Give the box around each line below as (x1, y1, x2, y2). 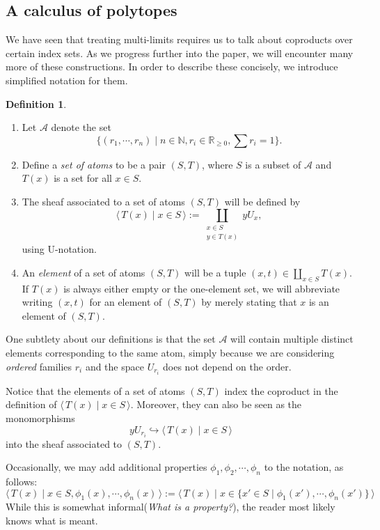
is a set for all (54, 171, 112, 185)
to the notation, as (264, 460, 344, 474)
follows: (6, 474, 38, 489)
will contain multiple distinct (230, 332, 354, 346)
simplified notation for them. (6, 72, 128, 87)
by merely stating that (201, 295, 297, 309)
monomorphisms (6, 410, 75, 425)
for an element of (89, 295, 162, 309)
